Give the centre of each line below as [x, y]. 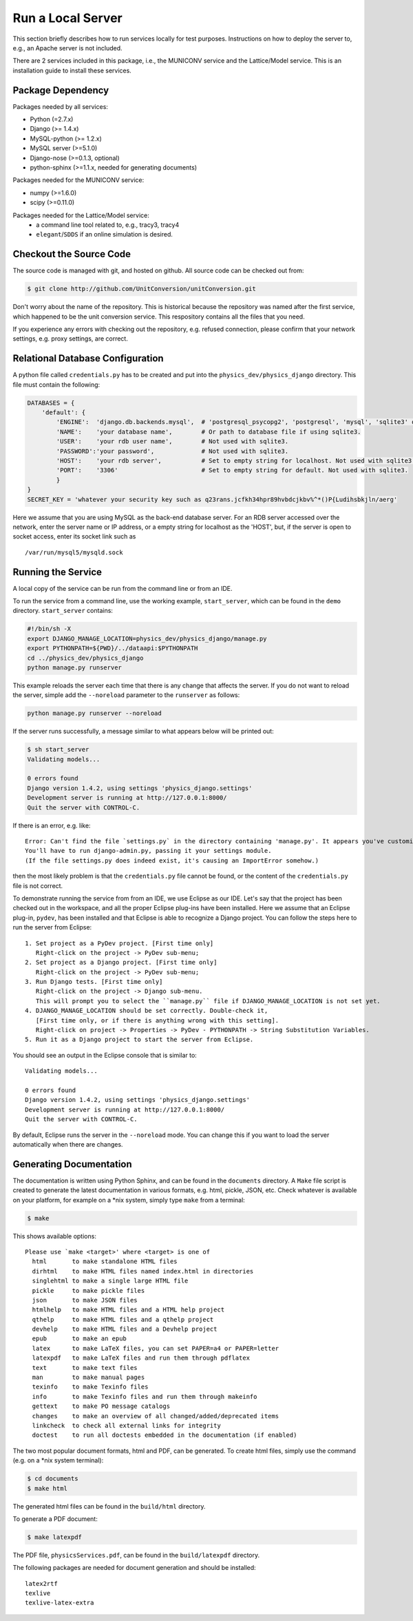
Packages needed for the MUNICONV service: [78, 180]
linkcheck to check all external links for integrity [127, 1426]
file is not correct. [38, 885]
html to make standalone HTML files [105, 1261]
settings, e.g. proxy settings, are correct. [71, 339]
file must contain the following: [56, 384]
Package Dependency [61, 90]
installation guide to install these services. [72, 70]
